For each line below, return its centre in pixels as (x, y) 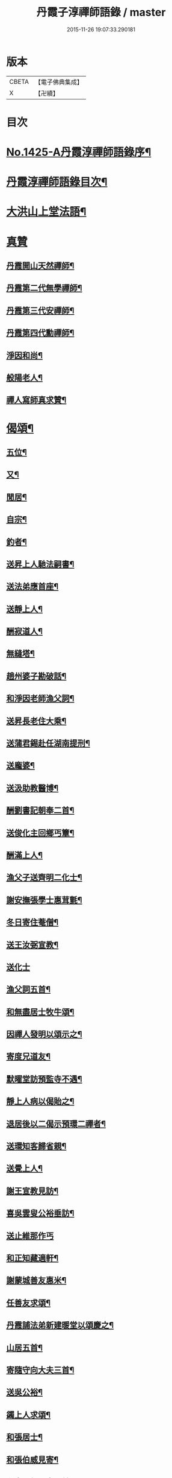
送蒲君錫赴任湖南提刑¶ (48, 743)
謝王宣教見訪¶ (32, 1191)
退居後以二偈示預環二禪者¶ (56, 1124)
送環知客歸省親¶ (36, 1146)
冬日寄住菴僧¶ (32, 922)
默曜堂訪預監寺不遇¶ (44, 1079)
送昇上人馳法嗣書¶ (40, 564)
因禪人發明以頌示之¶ (44, 1034)
